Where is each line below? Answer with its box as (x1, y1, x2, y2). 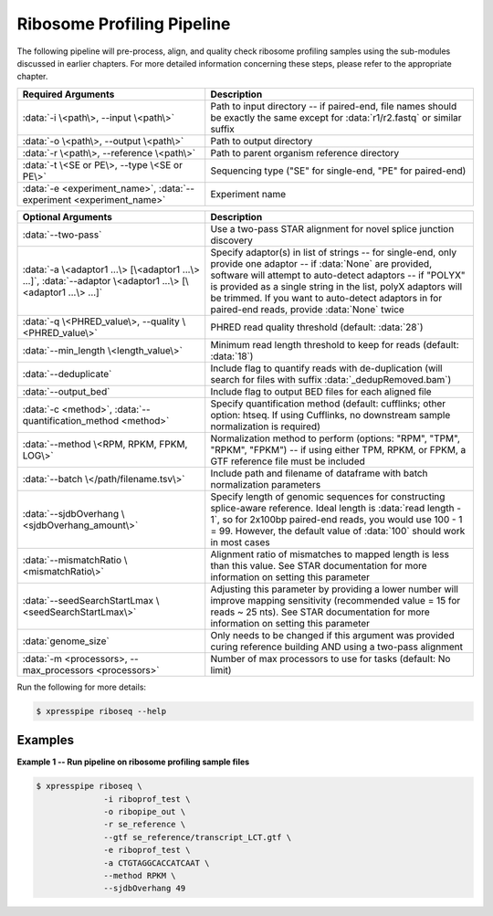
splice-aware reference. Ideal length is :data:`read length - (210, 501, 461, 514)
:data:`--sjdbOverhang (22, 507, 120, 520)
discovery (210, 234, 253, 247)
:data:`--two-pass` (22, 228, 102, 241)
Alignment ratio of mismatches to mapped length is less (210, 548, 449, 561)
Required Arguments (22, 88, 115, 100)
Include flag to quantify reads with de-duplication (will (210, 362, 443, 374)
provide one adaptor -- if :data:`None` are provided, (210, 257, 433, 269)
